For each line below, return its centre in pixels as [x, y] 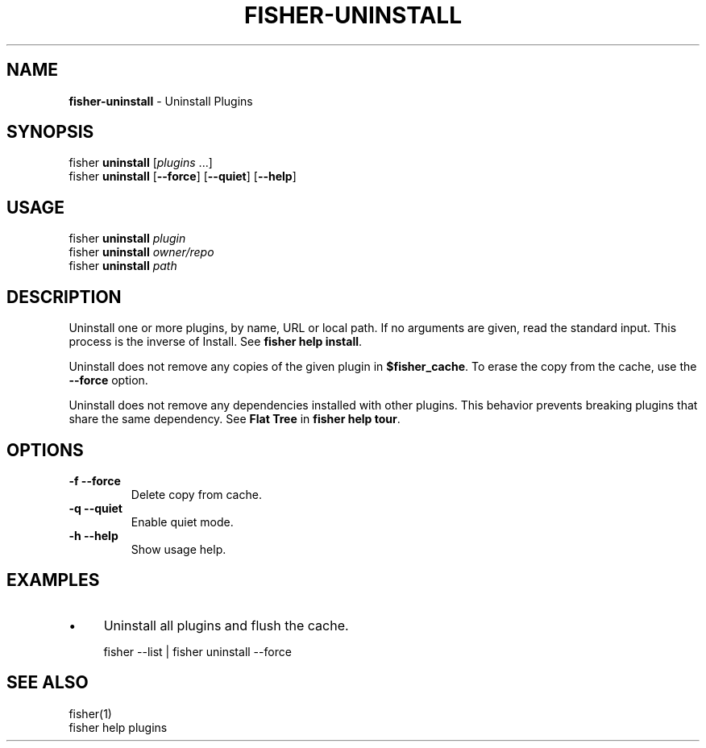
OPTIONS [45, 450]
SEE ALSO [48, 683]
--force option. [108, 380]
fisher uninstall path [123, 266]
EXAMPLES [53, 580]
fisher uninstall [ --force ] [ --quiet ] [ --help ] [183, 177]
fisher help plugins [118, 727]
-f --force [95, 480]
